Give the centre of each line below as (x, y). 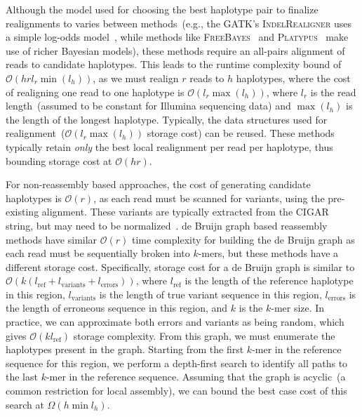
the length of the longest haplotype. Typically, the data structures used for (167, 119)
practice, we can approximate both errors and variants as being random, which (175, 322)
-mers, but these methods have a (268, 253)
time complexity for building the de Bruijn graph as (243, 239)
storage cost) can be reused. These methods (241, 133)
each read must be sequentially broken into (98, 253)
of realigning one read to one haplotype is (95, 92)
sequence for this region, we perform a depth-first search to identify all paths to (177, 363)
